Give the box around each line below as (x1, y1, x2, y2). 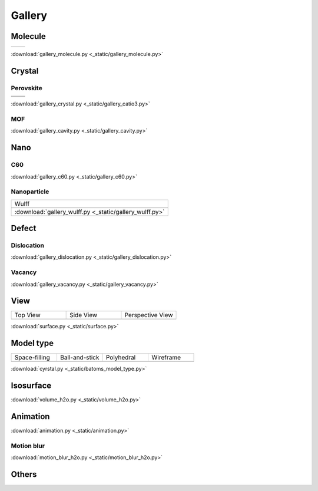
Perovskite (11, 84, 42, 92)
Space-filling (14, 354, 50, 362)
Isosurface (11, 381, 52, 391)
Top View (14, 311, 41, 319)
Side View (69, 311, 98, 319)
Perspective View (124, 311, 173, 319)
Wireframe (151, 354, 181, 362)
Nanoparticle (11, 187, 49, 196)
